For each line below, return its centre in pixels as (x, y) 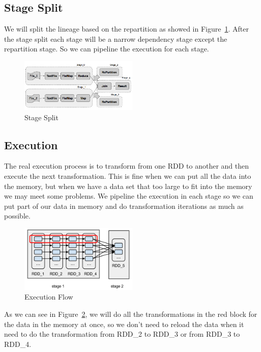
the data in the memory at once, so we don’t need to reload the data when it (124, 324)
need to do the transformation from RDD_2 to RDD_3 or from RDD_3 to (122, 334)
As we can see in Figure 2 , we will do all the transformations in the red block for (131, 314)
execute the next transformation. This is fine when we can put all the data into (128, 175)
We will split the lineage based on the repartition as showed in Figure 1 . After (126, 29)
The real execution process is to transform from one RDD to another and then (126, 166)
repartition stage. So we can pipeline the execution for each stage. (107, 49)
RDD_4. (18, 344)
